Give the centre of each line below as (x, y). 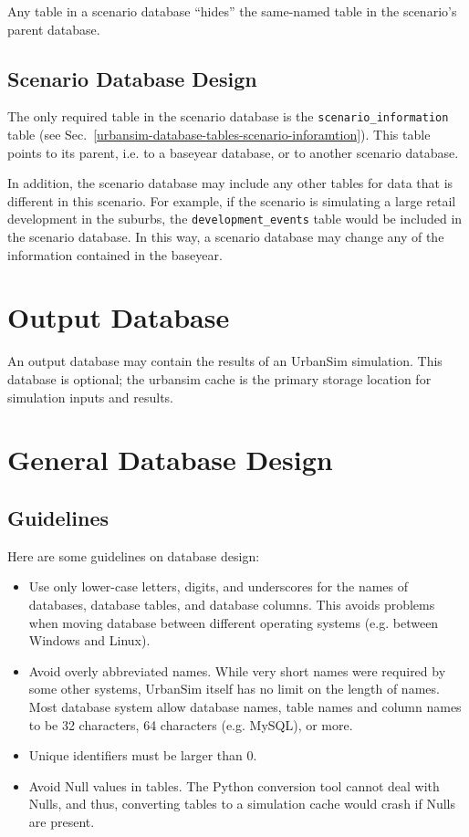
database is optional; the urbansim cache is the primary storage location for (219, 378)
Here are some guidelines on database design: (134, 555)
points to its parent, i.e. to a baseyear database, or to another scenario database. (233, 152)
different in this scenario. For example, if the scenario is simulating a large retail (232, 200)
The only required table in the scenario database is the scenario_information (228, 116)
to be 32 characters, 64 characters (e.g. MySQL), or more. (191, 724)
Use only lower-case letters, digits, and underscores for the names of (219, 586)
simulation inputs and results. (90, 397)
